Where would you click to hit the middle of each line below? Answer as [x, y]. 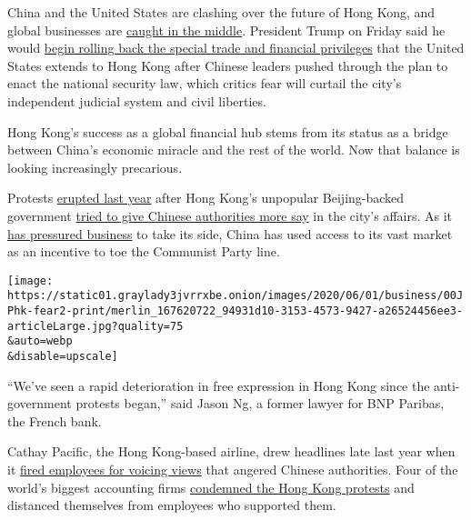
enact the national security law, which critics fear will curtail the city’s [205, 83]
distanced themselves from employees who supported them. [172, 505]
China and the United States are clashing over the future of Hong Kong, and [221, 12]
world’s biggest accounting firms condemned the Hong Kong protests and [211, 487]
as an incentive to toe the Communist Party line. [144, 251]
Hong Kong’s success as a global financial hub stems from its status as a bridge [228, 131]
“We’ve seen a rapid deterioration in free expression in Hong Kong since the [219, 385]
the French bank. [55, 420]
